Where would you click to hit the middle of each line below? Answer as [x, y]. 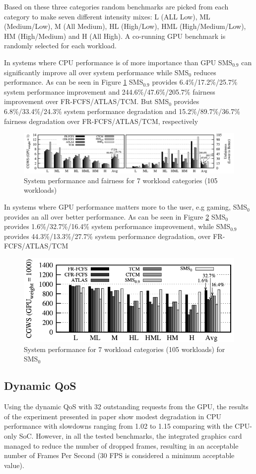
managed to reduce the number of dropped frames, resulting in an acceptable [121, 445]
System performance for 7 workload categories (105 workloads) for [125, 349]
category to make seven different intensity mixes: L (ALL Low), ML [107, 16]
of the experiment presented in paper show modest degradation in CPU [113, 416]
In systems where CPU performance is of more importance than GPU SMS [118, 62]
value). [14, 465]
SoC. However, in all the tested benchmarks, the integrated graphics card [130, 436]
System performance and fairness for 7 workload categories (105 [121, 180]
